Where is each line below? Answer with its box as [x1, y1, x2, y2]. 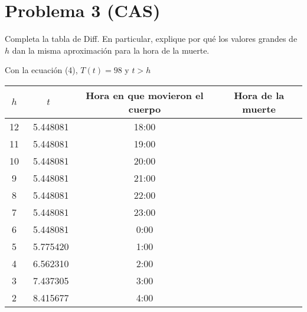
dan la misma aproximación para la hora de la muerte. [12, 44, 210, 56]
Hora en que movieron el [86, 88, 204, 102]
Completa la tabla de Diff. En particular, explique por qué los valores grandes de [5, 32, 298, 45]
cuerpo [128, 101, 161, 116]
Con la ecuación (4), [5, 64, 78, 76]
